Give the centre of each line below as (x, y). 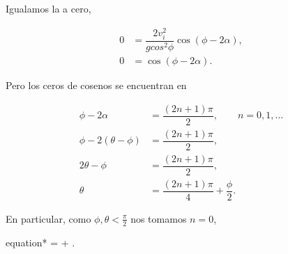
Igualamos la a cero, (48, 8)
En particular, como (48, 218)
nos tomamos (159, 218)
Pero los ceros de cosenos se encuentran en (96, 85)
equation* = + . (40, 242)
